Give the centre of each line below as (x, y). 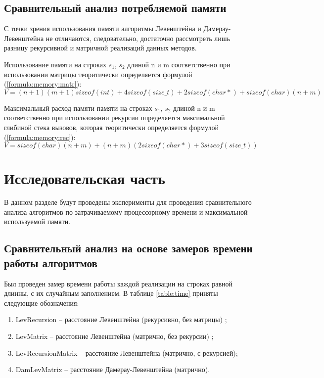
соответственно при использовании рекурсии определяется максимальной (115, 118)
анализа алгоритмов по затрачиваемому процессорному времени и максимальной (126, 212)
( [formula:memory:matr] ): (43, 84)
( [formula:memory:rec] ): (40, 137)
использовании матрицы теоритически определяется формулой (98, 74)
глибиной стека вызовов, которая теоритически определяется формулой (111, 127)
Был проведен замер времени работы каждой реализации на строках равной (118, 283)
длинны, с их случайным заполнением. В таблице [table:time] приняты (111, 293)
